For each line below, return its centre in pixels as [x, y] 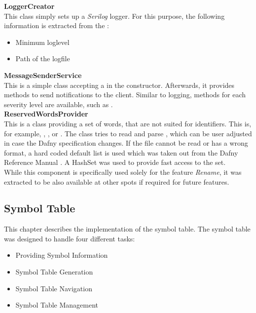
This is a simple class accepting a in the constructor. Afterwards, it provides [119, 85]
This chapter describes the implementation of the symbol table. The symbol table [127, 229]
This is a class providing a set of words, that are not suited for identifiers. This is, [128, 123]
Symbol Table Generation [54, 272]
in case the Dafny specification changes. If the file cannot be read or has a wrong [126, 143]
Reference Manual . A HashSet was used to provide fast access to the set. [115, 162]
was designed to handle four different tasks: [70, 238]
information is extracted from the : [56, 25]
